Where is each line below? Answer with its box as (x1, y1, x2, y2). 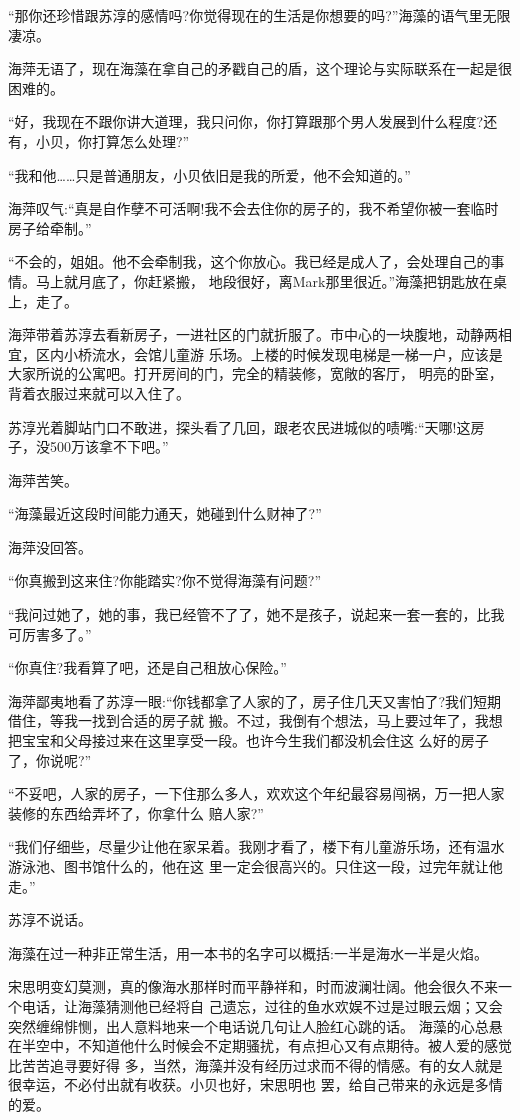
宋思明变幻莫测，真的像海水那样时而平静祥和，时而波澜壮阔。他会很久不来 (8, 976, 498, 997)
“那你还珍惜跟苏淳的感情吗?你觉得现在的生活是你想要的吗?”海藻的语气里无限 (8, 5, 511, 25)
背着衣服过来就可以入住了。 (8, 382, 190, 403)
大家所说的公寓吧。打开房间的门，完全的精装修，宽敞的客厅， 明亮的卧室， (8, 363, 503, 384)
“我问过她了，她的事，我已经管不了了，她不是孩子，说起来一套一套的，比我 (8, 604, 505, 625)
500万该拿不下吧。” (49, 436, 169, 457)
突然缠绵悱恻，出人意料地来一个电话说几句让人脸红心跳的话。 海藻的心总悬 (8, 1015, 503, 1036)
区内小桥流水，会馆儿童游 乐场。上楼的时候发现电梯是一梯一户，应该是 (35, 343, 503, 364)
